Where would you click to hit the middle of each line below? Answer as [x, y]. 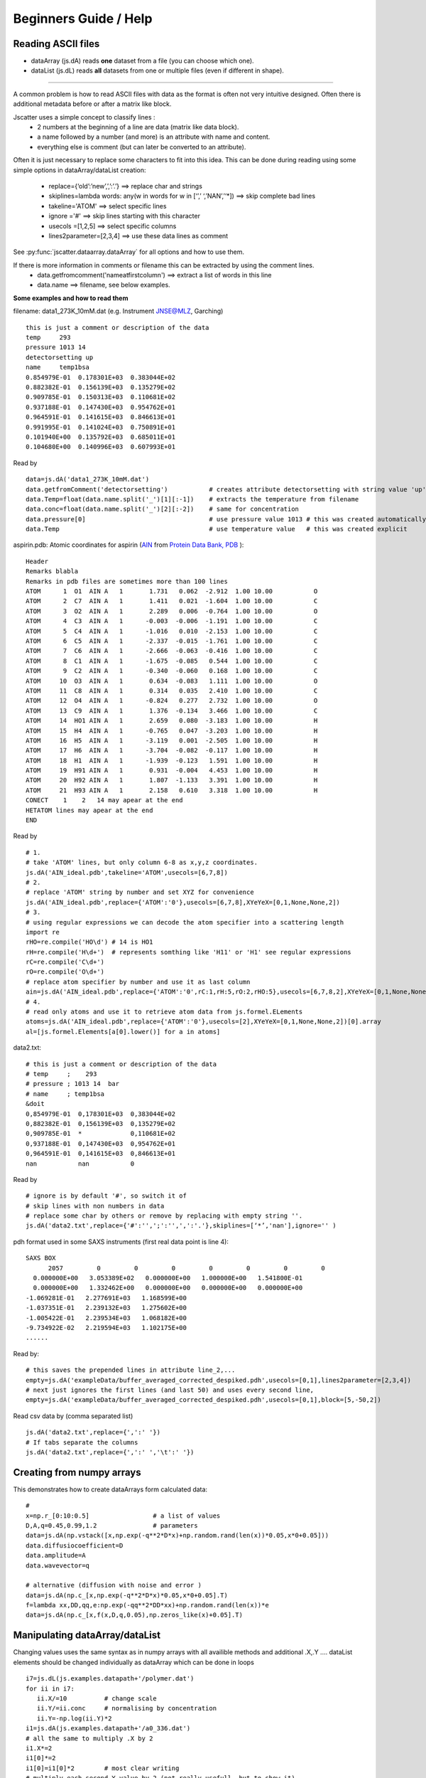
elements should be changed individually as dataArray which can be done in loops [134, 1662]
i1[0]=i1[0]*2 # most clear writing [103, 1768]
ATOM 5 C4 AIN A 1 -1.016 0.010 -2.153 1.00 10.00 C [172, 631]
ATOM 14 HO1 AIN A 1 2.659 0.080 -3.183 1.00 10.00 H [172, 721]
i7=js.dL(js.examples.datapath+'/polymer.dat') [110, 1679]
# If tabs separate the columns [82, 1442]
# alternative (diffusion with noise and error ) [114, 1585]
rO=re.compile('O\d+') [65, 972]
